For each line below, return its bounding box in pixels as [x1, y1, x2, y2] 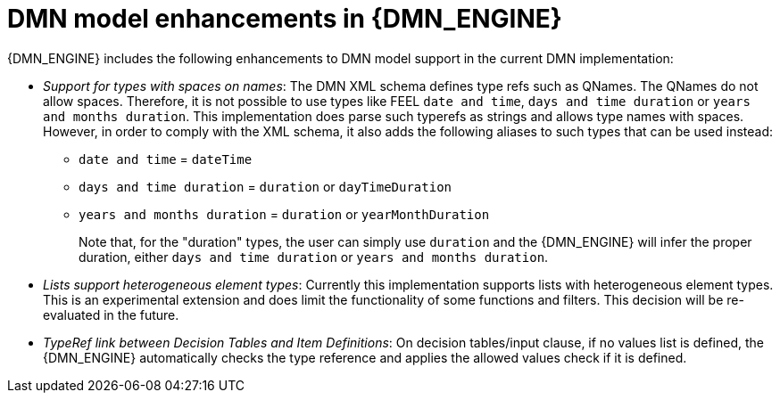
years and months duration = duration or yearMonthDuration [79, 206, 490, 222]
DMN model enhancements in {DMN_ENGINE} [7, 4, 562, 34]
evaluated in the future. [43, 306, 179, 322]
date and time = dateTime [79, 151, 253, 167]
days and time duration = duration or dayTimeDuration [79, 178, 452, 194]
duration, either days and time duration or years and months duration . [79, 249, 549, 265]
